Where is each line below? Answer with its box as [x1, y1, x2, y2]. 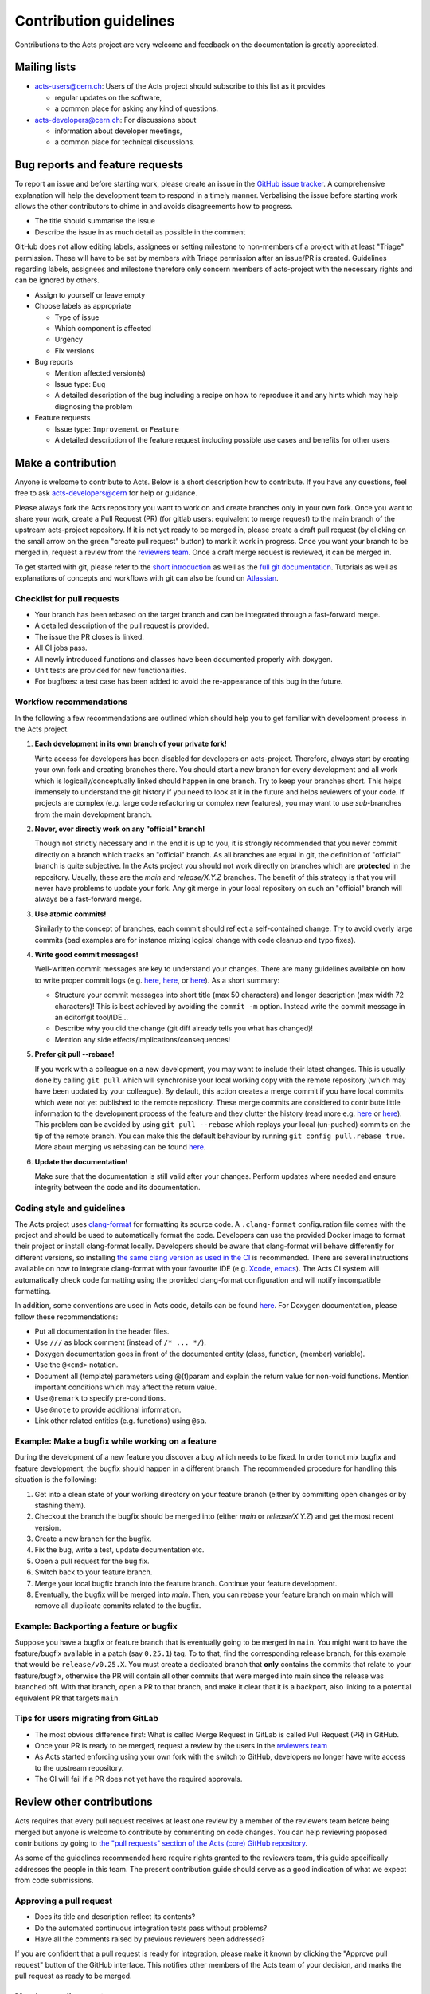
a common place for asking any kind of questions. [54, 104, 219, 113]
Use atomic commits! [34, 909, 107, 919]
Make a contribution [14, 455, 117, 470]
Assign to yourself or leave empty [34, 290, 146, 299]
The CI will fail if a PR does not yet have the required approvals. [34, 1775, 243, 1784]
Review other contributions [14, 1795, 153, 1809]
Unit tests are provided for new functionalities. [34, 666, 187, 676]
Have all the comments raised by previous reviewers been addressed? [34, 1934, 265, 1944]
